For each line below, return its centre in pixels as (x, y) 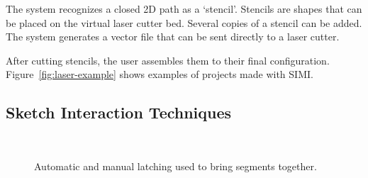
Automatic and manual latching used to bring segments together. (175, 166)
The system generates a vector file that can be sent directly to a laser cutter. (173, 37)
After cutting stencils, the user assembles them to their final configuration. (168, 60)
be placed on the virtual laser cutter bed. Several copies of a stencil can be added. (184, 22)
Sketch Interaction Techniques (119, 112)
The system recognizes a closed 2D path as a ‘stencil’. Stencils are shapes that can (184, 9)
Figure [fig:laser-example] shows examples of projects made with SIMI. (160, 74)
